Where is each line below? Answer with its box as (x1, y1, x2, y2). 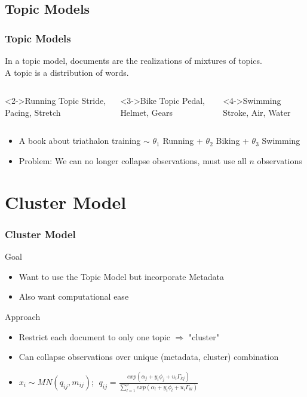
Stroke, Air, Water (223, 106, 291, 118)
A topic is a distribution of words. (5, 66, 129, 78)
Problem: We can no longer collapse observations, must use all (19, 154, 247, 167)
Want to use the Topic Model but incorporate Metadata (19, 270, 224, 282)
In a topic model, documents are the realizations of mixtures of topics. (5, 54, 262, 66)
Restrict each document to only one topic (19, 330, 170, 343)
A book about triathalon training (19, 134, 141, 147)
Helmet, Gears (120, 106, 173, 118)
